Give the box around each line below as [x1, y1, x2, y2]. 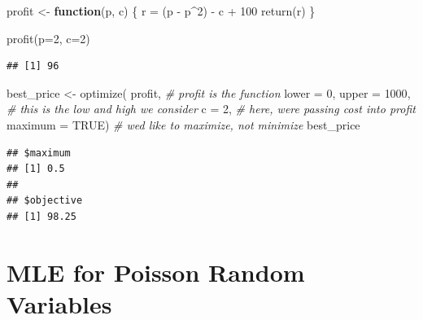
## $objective [7, 195, 83, 207]
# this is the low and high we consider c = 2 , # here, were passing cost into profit [7, 100, 416, 117]
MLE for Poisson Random [7, 255, 305, 288]
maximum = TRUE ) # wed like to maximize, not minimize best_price [7, 116, 360, 133]
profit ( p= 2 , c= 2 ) [7, 29, 90, 46]
